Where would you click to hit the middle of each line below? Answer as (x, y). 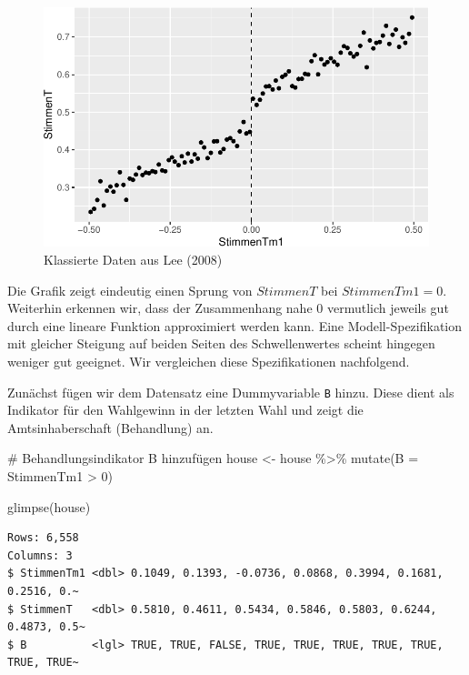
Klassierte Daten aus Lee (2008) (133, 259)
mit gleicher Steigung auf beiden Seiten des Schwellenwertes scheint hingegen (221, 343)
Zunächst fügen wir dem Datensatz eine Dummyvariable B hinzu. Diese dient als (231, 392)
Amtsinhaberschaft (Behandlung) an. (110, 427)
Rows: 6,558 (43, 538)
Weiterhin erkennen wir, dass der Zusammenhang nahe (160, 308)
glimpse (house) (49, 506)
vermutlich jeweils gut (388, 308)
